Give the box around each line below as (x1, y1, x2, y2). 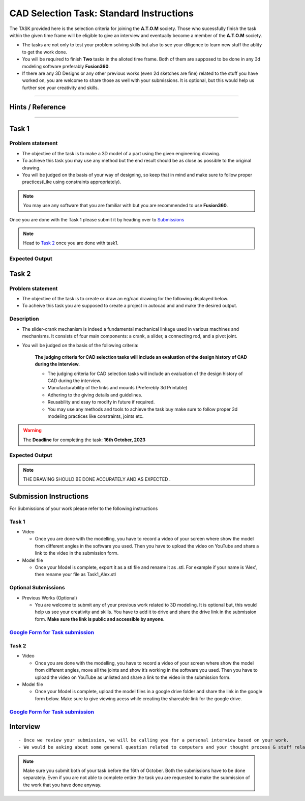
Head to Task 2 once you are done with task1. (23, 240, 119, 246)
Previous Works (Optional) (22, 594, 77, 600)
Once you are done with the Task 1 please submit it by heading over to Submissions (9, 216, 185, 222)
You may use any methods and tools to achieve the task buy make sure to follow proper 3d (47, 406, 238, 412)
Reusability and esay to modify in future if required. (47, 399, 155, 405)
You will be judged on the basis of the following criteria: (22, 342, 139, 349)
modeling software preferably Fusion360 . (22, 63, 110, 69)
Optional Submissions (9, 584, 66, 591)
